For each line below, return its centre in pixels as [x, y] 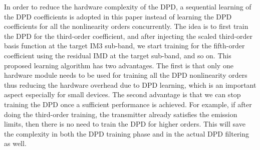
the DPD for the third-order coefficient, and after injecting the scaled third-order [128, 36]
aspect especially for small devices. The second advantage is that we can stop [122, 94]
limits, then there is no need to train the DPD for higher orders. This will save [125, 124]
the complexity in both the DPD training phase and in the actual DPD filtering [127, 133]
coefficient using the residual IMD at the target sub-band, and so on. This [118, 55]
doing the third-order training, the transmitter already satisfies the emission [121, 114]
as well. [15, 143]
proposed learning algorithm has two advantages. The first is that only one [119, 65]
